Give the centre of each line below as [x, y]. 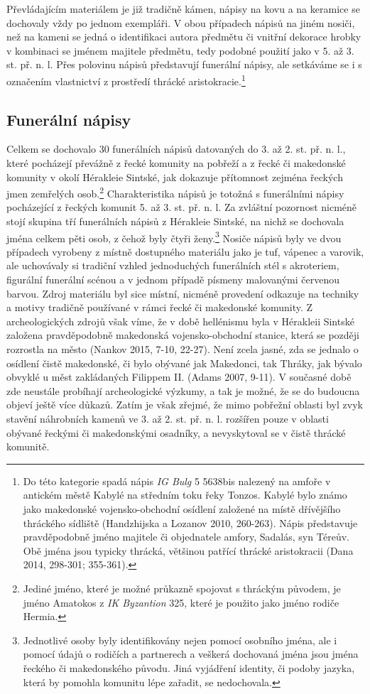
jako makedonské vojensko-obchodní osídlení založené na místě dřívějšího [182, 508]
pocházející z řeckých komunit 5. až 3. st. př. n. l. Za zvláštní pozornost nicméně [182, 207]
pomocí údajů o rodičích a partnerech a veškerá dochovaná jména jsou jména [191, 654]
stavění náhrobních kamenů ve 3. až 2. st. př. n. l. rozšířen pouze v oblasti [168, 419]
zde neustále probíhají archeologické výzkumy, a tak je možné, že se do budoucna [183, 390]
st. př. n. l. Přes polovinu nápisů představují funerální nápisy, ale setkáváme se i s [184, 64]
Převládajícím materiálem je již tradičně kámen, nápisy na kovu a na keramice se [183, 9]
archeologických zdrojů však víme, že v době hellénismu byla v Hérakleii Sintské [180, 321]
